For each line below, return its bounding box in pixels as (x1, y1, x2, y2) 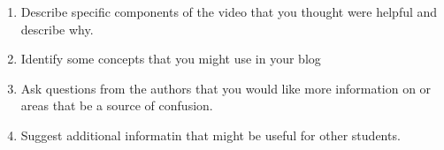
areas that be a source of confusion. (20, 96, 213, 115)
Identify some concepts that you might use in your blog (20, 49, 321, 68)
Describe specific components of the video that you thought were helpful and (20, 3, 438, 20)
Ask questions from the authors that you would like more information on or (20, 79, 432, 97)
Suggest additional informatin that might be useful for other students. (20, 125, 401, 144)
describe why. (20, 19, 94, 38)
